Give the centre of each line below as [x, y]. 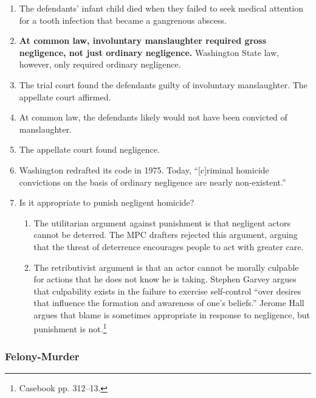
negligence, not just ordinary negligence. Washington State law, [149, 52]
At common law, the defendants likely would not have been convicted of [153, 117]
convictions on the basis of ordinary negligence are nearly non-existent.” [153, 182]
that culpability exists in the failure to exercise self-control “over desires [167, 291]
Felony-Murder [42, 356]
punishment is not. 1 [70, 328]
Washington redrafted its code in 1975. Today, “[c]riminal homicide [144, 169]
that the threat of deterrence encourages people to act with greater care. [169, 246]
